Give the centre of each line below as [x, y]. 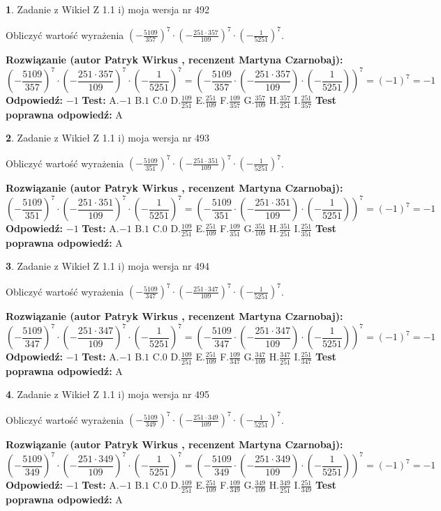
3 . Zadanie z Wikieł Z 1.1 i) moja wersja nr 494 [108, 266]
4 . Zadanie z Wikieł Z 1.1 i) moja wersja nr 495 [108, 394]
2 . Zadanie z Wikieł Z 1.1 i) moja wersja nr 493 [108, 138]
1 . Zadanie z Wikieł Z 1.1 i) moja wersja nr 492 [108, 9]
